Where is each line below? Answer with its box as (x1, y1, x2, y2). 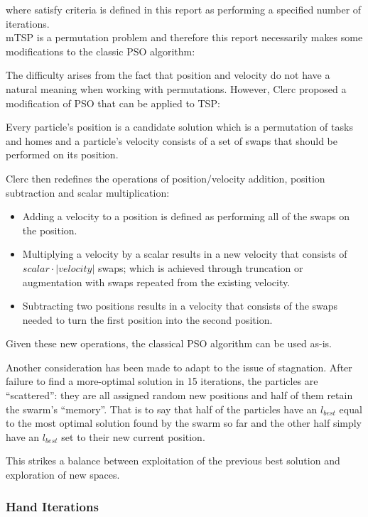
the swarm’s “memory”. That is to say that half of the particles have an (6, 401, 318, 416)
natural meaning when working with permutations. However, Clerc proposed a (6, 81, 347, 96)
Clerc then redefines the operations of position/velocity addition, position (6, 170, 325, 185)
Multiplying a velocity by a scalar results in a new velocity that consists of (22, 246, 347, 261)
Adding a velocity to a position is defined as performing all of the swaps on (22, 209, 350, 224)
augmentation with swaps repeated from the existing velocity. (22, 274, 291, 289)
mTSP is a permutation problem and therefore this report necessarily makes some (6, 30, 363, 45)
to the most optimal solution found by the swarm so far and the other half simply (6, 415, 362, 430)
